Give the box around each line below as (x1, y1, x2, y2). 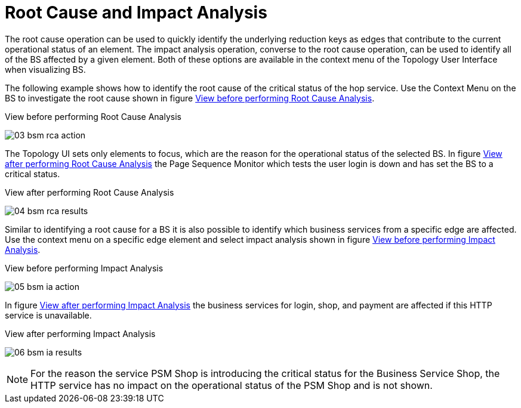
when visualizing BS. (5, 64, 86, 75)
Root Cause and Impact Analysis (5, 2, 267, 23)
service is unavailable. (5, 310, 92, 320)
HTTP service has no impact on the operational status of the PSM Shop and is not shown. (30, 379, 433, 391)
